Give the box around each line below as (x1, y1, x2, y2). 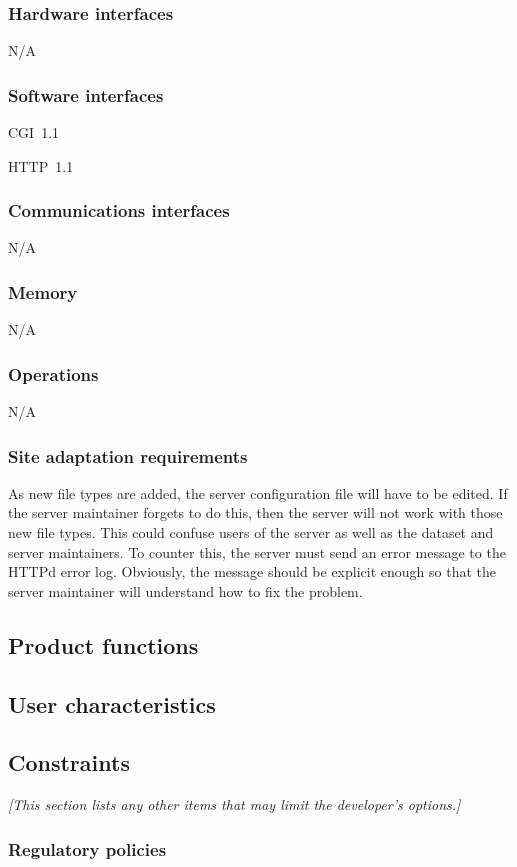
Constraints (8, 747, 130, 778)
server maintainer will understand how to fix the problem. (8, 580, 363, 601)
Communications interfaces (8, 198, 230, 223)
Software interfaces (8, 82, 164, 107)
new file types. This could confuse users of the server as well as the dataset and (8, 522, 494, 543)
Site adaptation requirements (8, 443, 248, 468)
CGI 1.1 (8, 122, 60, 143)
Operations (8, 361, 99, 386)
